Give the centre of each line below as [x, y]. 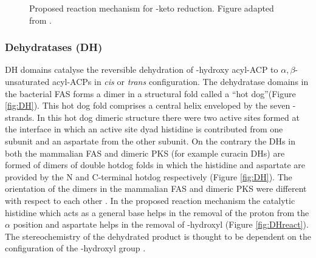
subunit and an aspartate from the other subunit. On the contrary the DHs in [150, 141]
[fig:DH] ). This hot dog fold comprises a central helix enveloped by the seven [148, 105]
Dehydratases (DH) [54, 47]
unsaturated [27, 81]
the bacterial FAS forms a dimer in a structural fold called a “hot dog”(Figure [150, 93]
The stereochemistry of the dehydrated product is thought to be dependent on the [158, 236]
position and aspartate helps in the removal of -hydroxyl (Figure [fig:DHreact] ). [161, 224]
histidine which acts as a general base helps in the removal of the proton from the [157, 212]
